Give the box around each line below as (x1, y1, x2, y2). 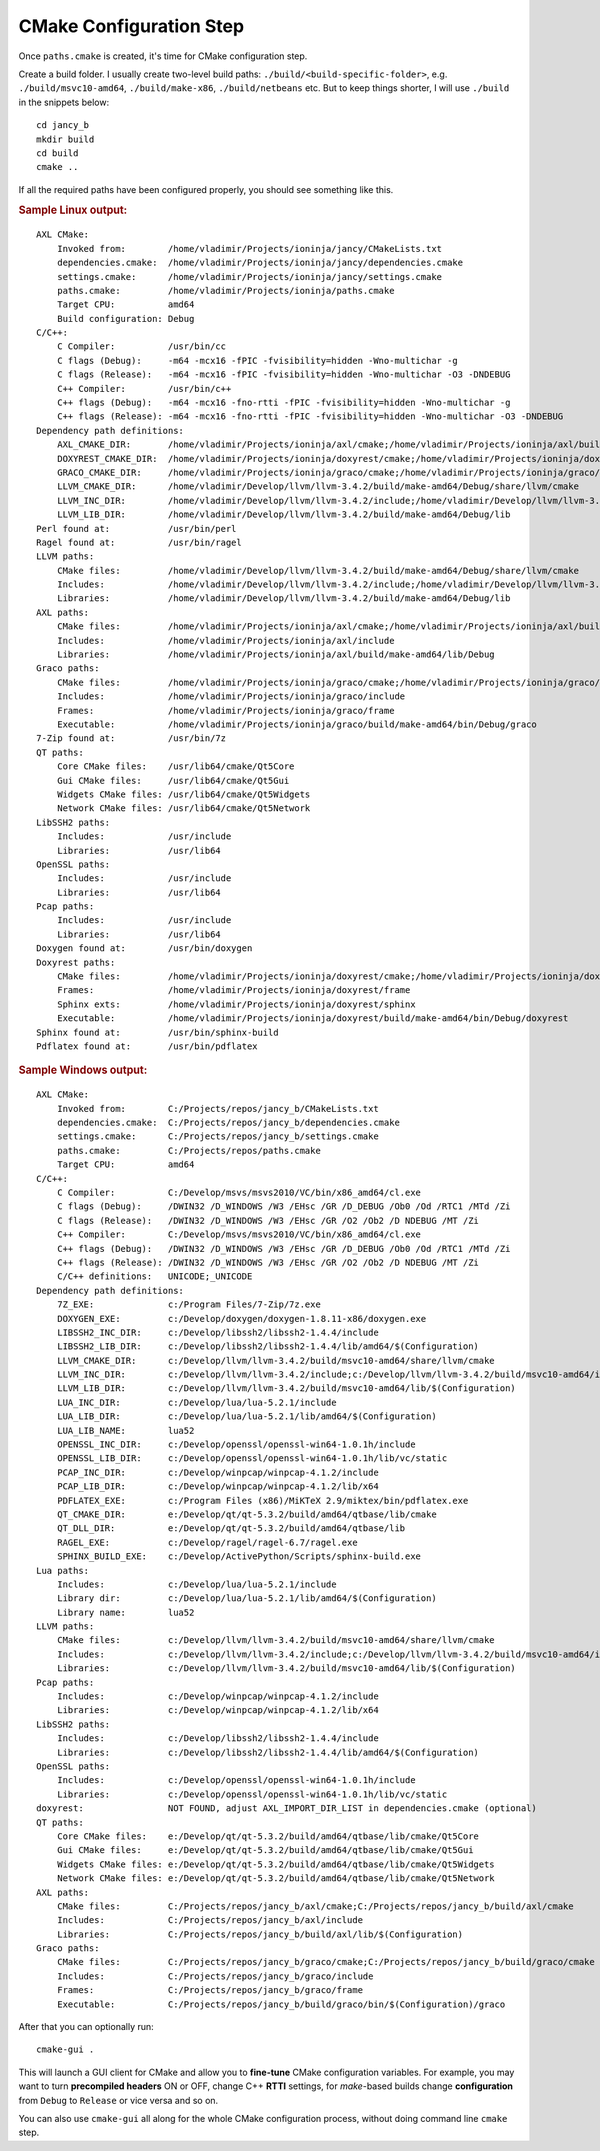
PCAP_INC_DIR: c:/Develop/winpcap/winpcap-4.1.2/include (56, 1466, 379, 1478)
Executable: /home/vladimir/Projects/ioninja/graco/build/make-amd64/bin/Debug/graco (56, 719, 537, 730)
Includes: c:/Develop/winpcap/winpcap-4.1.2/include (56, 1691, 379, 1702)
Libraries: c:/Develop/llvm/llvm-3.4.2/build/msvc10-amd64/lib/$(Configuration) (56, 1663, 517, 1674)
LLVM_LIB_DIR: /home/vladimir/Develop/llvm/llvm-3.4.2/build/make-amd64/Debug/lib (56, 509, 511, 520)
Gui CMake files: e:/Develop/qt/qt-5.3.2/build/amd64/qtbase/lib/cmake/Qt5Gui (56, 1845, 474, 1856)
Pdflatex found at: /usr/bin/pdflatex (36, 1040, 259, 1052)
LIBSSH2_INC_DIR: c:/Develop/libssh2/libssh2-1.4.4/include (56, 1326, 379, 1338)
